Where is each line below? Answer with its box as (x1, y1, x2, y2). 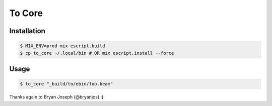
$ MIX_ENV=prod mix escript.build (20, 43, 105, 49)
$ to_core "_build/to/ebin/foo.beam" (20, 81, 113, 87)
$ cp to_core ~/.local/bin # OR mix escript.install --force (20, 50, 174, 56)
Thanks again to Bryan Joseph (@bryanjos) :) (9, 94, 104, 100)
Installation (9, 27, 45, 35)
